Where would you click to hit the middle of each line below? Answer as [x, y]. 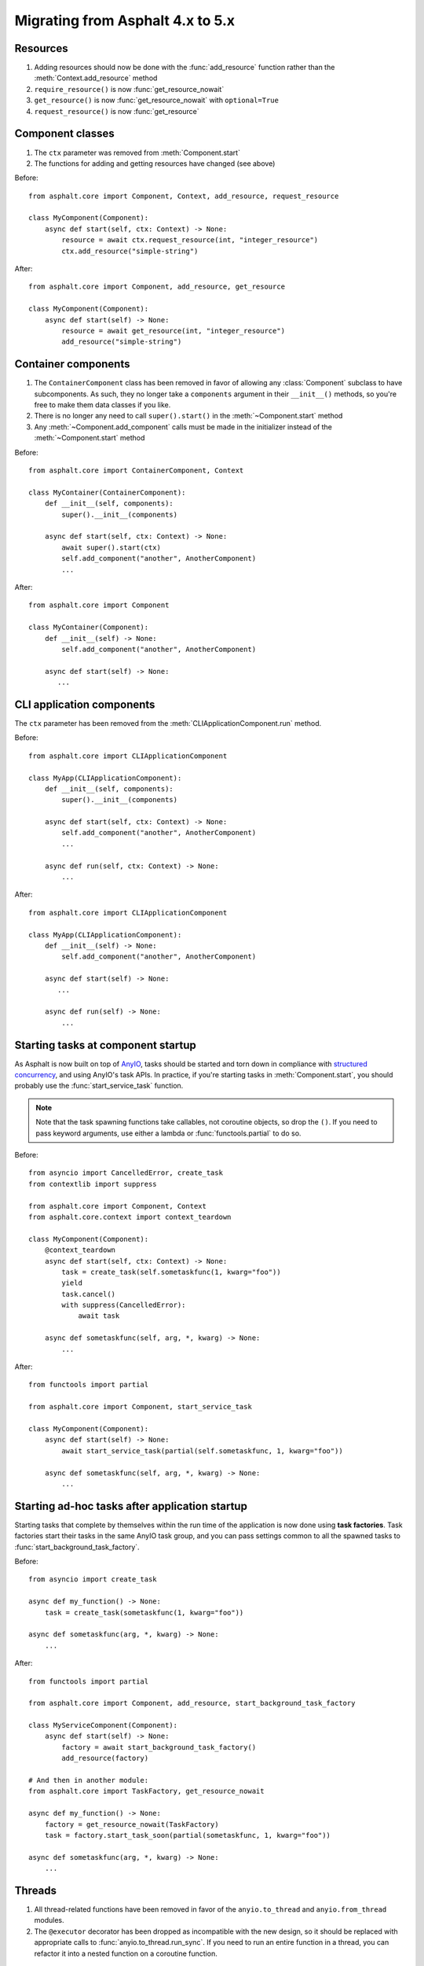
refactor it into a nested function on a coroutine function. [126, 1953]
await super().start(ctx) [111, 547]
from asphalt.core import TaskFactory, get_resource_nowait [146, 1791]
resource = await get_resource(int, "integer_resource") [174, 331]
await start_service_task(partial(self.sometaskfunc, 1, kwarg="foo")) [202, 1451]
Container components [72, 364]
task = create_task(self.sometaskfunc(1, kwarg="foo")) [172, 1272]
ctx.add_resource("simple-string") [130, 251]
